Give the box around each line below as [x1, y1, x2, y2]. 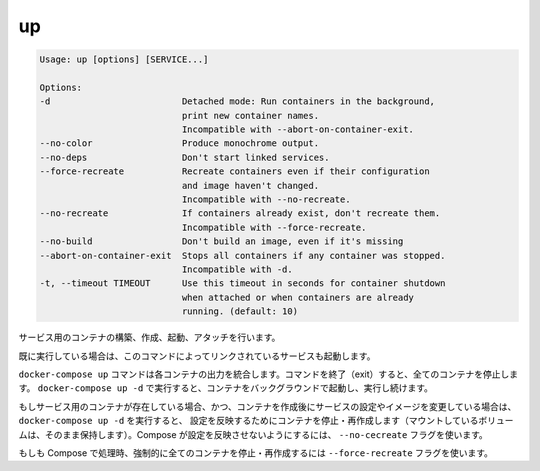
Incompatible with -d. [181, 264, 294, 275]
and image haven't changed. [181, 180, 320, 191]
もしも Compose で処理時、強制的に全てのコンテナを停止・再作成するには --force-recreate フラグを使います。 [18, 446, 494, 459]
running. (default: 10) [181, 306, 299, 317]
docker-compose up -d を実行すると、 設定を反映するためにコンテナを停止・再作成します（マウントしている [18, 415, 479, 427]
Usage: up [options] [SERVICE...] [39, 54, 209, 65]
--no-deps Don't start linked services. [39, 151, 330, 163]
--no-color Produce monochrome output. [39, 138, 320, 149]
